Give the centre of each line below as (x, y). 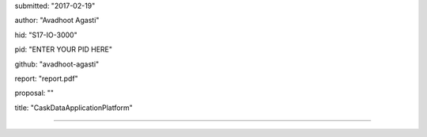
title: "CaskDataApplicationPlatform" (74, 108)
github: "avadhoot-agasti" (57, 64)
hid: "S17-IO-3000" (46, 35)
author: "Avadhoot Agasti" (57, 21)
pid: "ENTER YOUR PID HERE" (63, 49)
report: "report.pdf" (46, 78)
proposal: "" (34, 93)
